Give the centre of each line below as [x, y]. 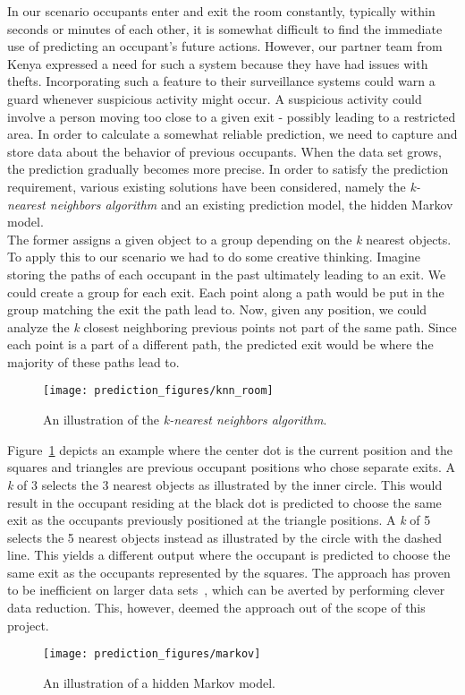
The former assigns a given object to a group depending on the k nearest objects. [229, 239]
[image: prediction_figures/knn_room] [158, 391]
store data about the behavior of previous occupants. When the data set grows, [224, 151]
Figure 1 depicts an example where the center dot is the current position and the [230, 449]
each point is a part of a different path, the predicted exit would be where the [220, 344]
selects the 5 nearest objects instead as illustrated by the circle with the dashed [225, 537]
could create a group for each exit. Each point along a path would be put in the [226, 292]
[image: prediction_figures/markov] [152, 654]
